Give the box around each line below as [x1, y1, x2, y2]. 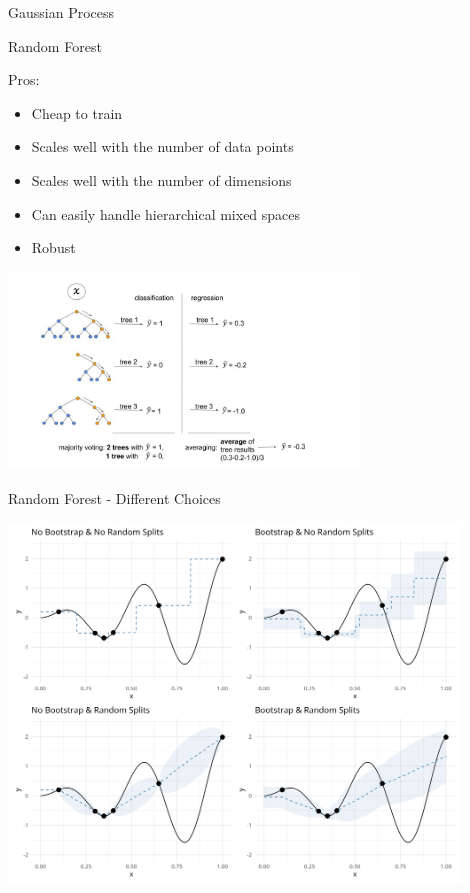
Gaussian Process [8, 2, 115, 22]
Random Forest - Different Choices [8, 487, 221, 508]
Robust [31, 237, 76, 258]
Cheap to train [31, 102, 123, 123]
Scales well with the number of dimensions [31, 169, 292, 190]
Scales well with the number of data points [31, 136, 294, 157]
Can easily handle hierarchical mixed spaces [31, 203, 301, 224]
